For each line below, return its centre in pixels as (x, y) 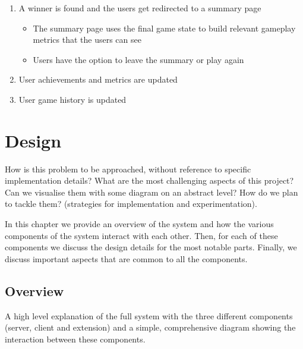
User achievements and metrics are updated (98, 79)
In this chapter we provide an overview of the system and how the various (139, 224)
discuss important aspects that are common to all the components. (126, 258)
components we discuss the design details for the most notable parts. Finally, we (151, 247)
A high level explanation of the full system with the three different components (149, 315)
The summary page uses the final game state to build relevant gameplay (164, 28)
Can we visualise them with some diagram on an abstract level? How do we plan (151, 192)
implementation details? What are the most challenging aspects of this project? (149, 180)
